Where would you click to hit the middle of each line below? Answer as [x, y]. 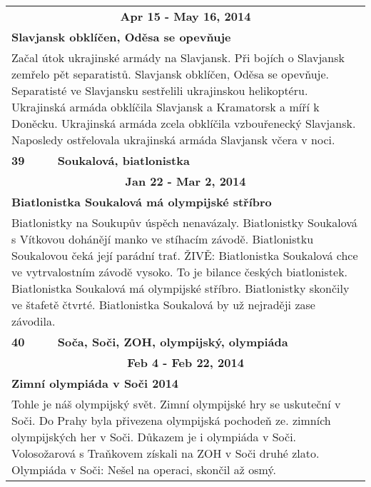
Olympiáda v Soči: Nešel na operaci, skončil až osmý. [144, 470]
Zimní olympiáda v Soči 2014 [95, 383]
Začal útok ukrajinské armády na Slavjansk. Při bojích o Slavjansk [178, 57]
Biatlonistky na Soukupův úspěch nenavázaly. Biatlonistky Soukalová [184, 222]
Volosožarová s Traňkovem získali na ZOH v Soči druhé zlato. [166, 453]
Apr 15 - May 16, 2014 [185, 16]
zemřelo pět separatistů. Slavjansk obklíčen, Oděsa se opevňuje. [170, 74]
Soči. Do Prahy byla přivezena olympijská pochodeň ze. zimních [171, 420]
